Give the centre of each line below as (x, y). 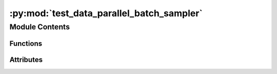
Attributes (26, 60)
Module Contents (40, 27)
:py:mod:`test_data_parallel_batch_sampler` (106, 13)
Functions (26, 43)
